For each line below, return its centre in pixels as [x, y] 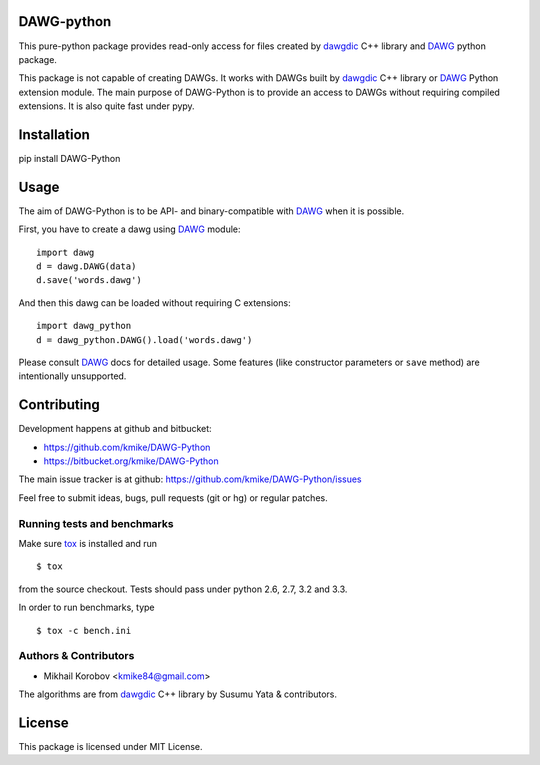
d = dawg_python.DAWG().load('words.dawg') [144, 339]
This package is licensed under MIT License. [111, 747]
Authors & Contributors [76, 656]
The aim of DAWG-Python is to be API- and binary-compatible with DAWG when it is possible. [211, 211]
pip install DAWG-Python [69, 158]
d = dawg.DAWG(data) [86, 266]
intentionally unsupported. [72, 376]
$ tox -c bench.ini [84, 630]
